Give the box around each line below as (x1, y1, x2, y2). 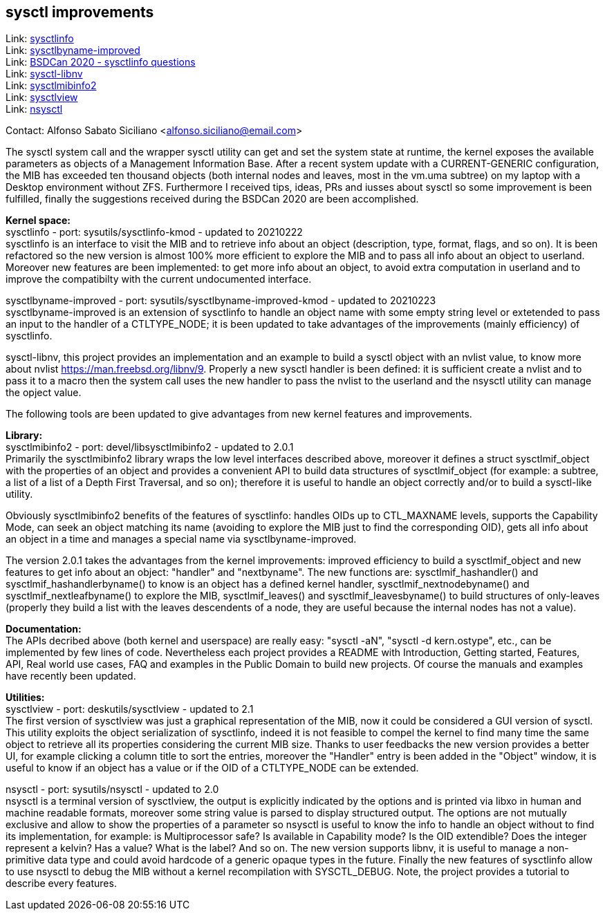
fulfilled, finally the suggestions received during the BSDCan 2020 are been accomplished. (6, 193, 419, 205)
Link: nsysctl (6, 103, 63, 115)
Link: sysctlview (6, 91, 78, 104)
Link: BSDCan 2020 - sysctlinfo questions (6, 56, 196, 68)
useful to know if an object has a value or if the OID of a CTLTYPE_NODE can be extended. (6, 762, 419, 774)
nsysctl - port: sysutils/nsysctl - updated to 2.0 (6, 783, 219, 796)
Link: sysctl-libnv (6, 68, 83, 80)
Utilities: (6, 691, 45, 704)
